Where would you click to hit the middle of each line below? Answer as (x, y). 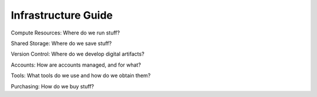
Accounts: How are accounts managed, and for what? (76, 65)
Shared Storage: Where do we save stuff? (61, 43)
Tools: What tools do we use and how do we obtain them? (81, 75)
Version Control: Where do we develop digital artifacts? (78, 54)
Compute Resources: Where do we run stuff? (65, 33)
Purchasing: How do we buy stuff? (53, 86)
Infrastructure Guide (62, 15)
